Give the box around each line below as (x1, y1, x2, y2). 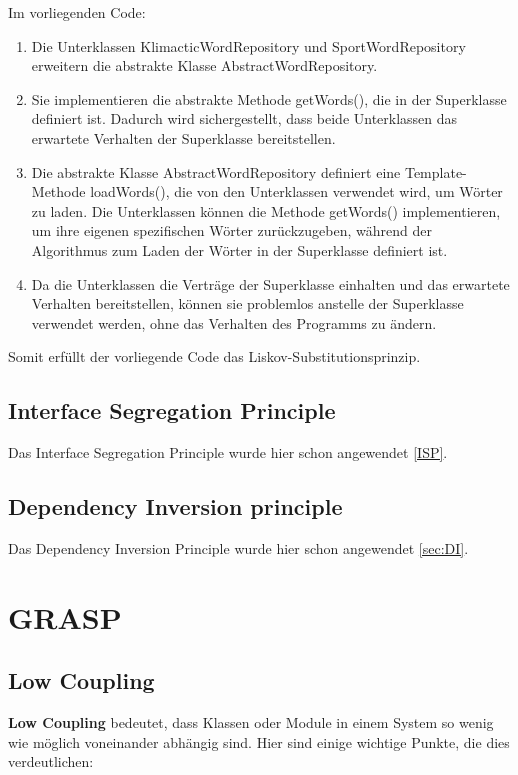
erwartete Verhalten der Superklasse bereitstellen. (31, 127, 336, 148)
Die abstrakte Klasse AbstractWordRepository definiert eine (31, 161, 401, 182)
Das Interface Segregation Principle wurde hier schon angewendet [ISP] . (8, 442, 448, 463)
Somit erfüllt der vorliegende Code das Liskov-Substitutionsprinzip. (8, 346, 421, 367)
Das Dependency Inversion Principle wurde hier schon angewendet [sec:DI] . (8, 537, 469, 558)
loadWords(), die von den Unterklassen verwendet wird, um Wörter (90, 181, 503, 202)
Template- (404, 161, 467, 182)
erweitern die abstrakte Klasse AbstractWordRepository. (31, 55, 378, 76)
